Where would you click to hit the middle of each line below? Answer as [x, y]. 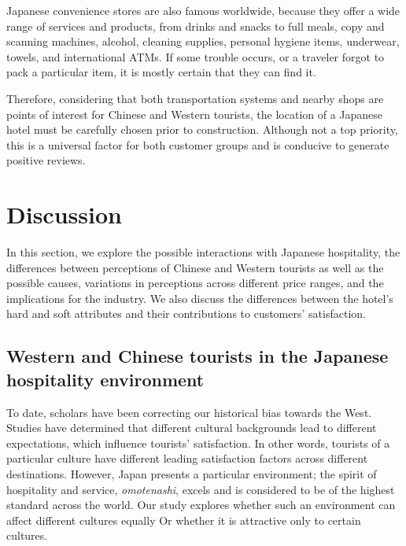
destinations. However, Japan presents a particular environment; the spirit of [192, 474]
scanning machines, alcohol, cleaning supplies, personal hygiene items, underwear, [203, 41]
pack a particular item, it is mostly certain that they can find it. [161, 72]
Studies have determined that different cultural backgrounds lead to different [192, 428]
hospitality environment [105, 379]
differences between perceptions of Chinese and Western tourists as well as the [195, 267]
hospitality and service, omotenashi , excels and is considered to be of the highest [201, 489]
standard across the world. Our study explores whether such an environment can [201, 505]
